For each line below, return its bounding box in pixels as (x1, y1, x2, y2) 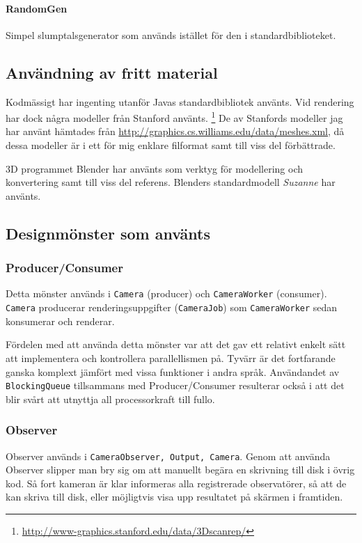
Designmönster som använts (6, 222, 210, 244)
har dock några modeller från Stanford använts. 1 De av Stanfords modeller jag (6, 109, 343, 125)
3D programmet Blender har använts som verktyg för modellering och (6, 161, 304, 175)
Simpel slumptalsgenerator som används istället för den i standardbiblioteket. (6, 27, 336, 42)
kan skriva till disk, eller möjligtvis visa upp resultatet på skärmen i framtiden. (6, 489, 343, 504)
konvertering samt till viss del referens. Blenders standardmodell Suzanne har (6, 175, 336, 189)
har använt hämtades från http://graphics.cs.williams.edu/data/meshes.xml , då (6, 124, 345, 139)
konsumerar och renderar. (6, 313, 115, 328)
